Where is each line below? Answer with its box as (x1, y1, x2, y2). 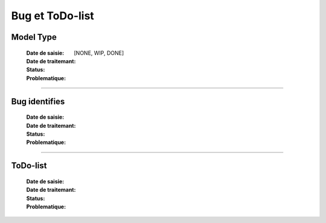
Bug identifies (11, 96, 65, 107)
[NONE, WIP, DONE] (74, 49, 124, 57)
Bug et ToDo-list (11, 9, 95, 22)
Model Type (11, 32, 57, 42)
